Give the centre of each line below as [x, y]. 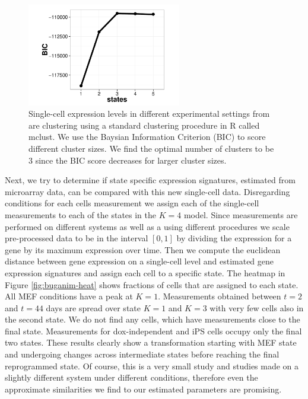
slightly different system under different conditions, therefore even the [131, 377]
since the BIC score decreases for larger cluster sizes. [131, 160]
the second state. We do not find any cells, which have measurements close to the [153, 319]
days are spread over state [93, 307]
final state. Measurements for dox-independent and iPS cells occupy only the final [153, 331]
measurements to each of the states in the [81, 214]
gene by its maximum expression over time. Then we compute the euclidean [143, 249]
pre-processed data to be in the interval [77, 238]
